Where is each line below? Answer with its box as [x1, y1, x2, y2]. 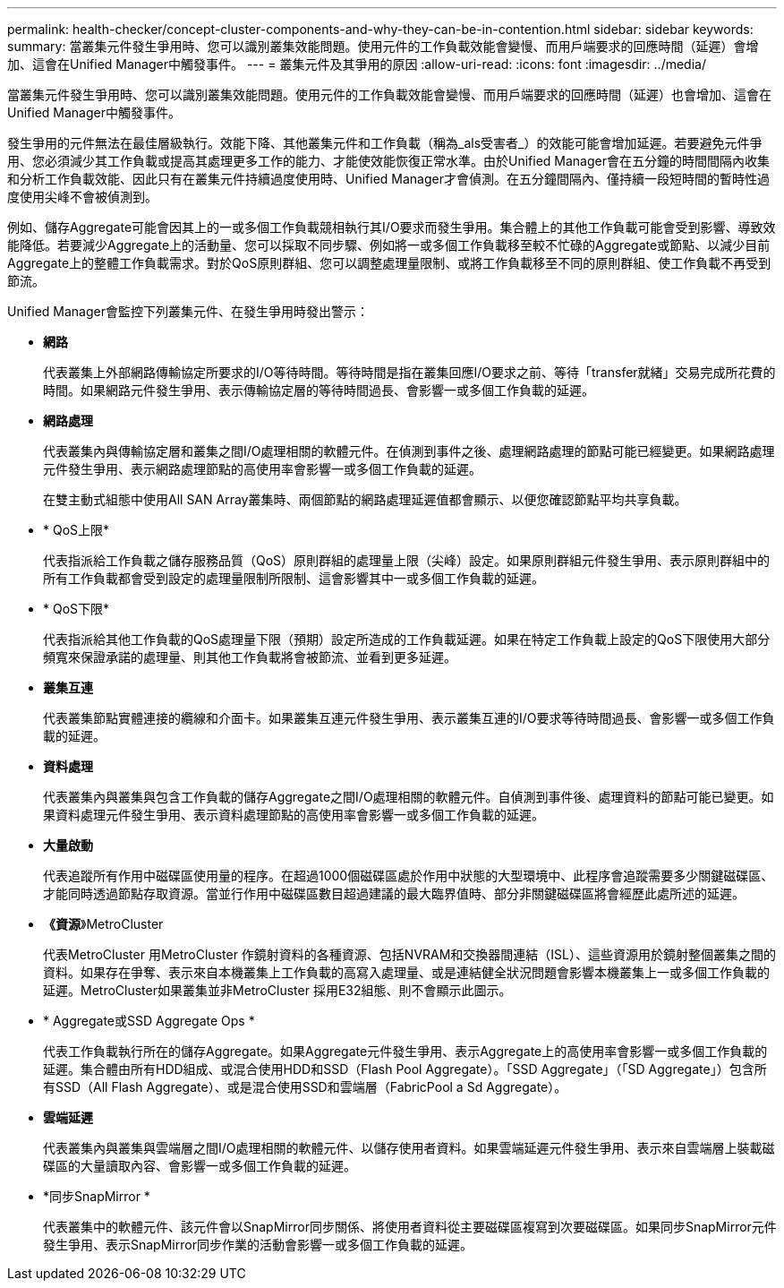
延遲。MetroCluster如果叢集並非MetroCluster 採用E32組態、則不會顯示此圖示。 [43, 983, 512, 998]
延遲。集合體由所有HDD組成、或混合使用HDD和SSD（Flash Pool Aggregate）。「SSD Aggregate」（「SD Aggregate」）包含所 [43, 1061, 767, 1077]
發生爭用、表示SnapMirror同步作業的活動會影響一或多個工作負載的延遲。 [43, 1237, 473, 1252]
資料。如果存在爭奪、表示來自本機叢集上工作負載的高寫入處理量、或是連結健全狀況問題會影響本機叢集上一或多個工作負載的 [43, 965, 770, 980]
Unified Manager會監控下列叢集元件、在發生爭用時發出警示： [7, 304, 369, 319]
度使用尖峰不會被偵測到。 [7, 189, 158, 204]
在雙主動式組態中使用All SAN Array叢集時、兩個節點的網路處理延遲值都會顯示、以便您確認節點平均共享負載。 [43, 492, 687, 507]
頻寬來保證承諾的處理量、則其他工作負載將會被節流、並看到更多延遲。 [43, 649, 456, 665]
